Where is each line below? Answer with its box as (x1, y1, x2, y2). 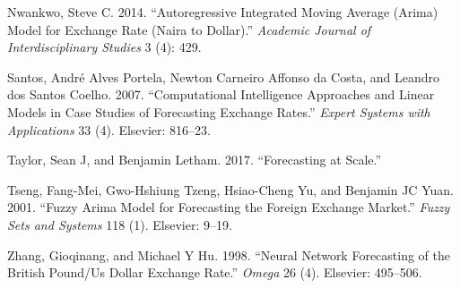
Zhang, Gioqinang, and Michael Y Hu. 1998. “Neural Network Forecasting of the (7, 245, 451, 264)
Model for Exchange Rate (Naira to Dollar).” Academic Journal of (7, 20, 371, 38)
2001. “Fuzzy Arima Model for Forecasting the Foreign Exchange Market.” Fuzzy (7, 198, 450, 216)
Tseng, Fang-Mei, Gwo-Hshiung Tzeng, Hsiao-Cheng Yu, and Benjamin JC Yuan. (7, 180, 454, 199)
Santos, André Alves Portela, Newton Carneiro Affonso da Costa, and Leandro (7, 67, 439, 86)
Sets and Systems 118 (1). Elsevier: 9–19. (7, 215, 232, 233)
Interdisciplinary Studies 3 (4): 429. (7, 38, 202, 56)
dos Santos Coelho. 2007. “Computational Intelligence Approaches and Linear (7, 85, 435, 104)
